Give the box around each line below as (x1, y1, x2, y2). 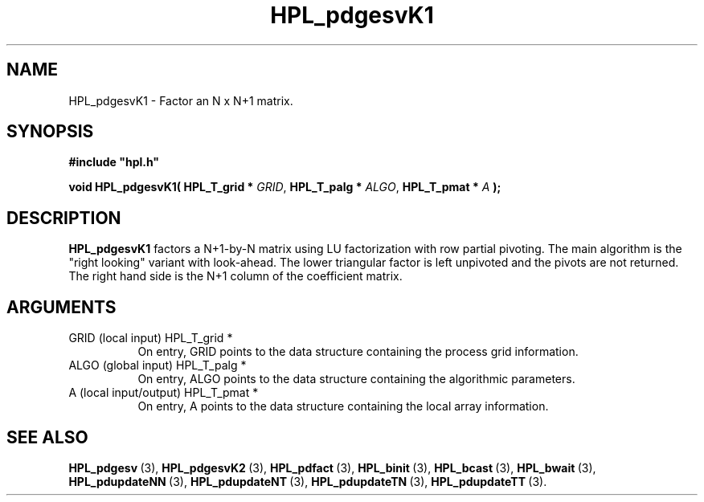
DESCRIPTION (6, 207, 121, 228)
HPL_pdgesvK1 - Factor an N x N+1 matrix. (68, 93, 293, 108)
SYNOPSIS (6, 121, 94, 142)
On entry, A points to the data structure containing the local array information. (137, 399, 549, 414)
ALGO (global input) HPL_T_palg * (68, 358, 247, 373)
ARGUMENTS (6, 296, 117, 317)
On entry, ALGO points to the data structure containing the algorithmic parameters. (137, 372, 575, 386)
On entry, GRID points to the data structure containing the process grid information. (137, 345, 579, 359)
